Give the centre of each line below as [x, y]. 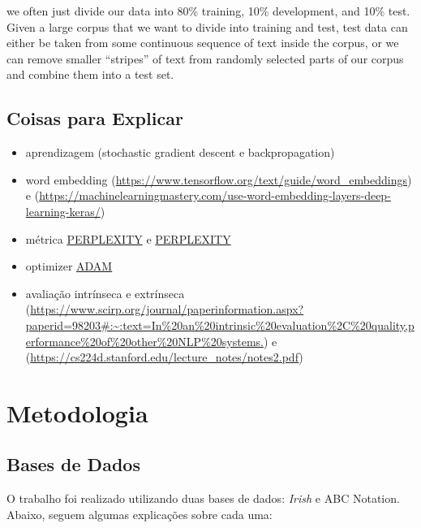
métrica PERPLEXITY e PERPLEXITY [128, 238]
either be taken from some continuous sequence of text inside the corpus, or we [203, 43]
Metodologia [77, 412]
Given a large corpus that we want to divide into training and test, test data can [207, 26]
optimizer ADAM [69, 266]
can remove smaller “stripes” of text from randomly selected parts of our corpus [205, 58]
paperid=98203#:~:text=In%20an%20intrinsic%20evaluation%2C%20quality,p [220, 325]
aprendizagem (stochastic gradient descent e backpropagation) [180, 152]
